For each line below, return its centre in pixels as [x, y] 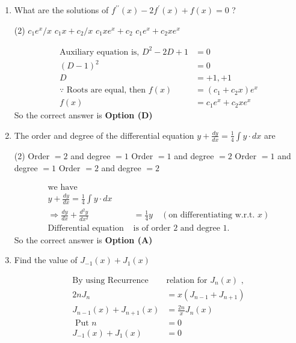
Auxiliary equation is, [99, 52]
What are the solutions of [61, 10]
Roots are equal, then [106, 90]
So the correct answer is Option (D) [83, 115]
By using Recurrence [110, 280]
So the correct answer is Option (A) [83, 239]
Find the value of [46, 260]
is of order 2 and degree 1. [181, 228]
